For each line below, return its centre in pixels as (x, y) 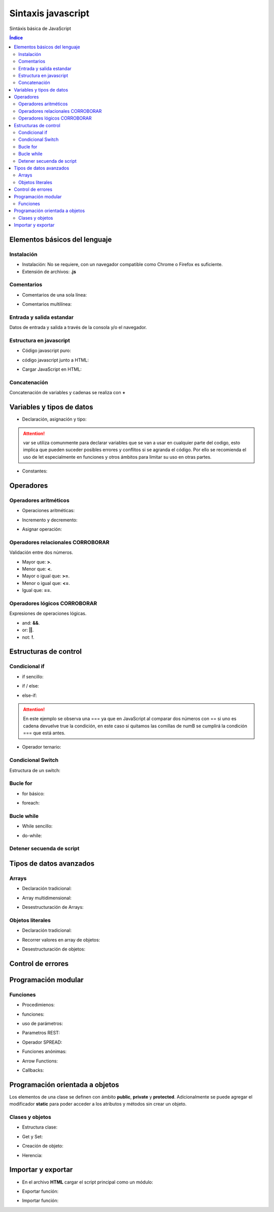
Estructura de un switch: (35, 770)
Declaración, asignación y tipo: (54, 419)
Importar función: (40, 1201)
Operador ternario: (42, 747)
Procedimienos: (39, 1005)
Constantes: (35, 471)
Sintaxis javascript (49, 13)
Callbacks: (33, 1070)
